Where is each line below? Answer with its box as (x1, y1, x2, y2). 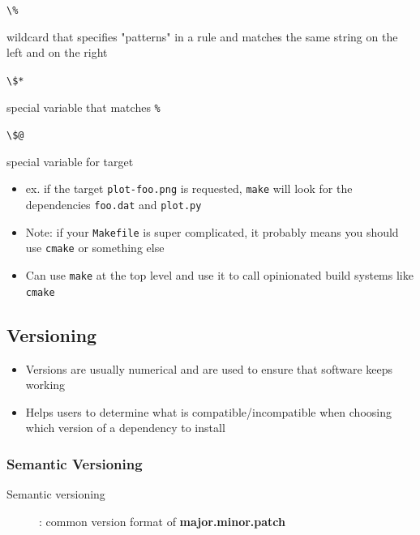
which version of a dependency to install (25, 419, 225, 436)
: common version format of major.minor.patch (39, 512, 286, 529)
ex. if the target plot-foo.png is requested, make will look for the (25, 180, 353, 197)
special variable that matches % (6, 98, 161, 115)
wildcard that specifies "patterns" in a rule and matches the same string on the (6, 28, 398, 45)
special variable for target (6, 152, 134, 169)
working (25, 376, 66, 393)
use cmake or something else (25, 239, 165, 256)
